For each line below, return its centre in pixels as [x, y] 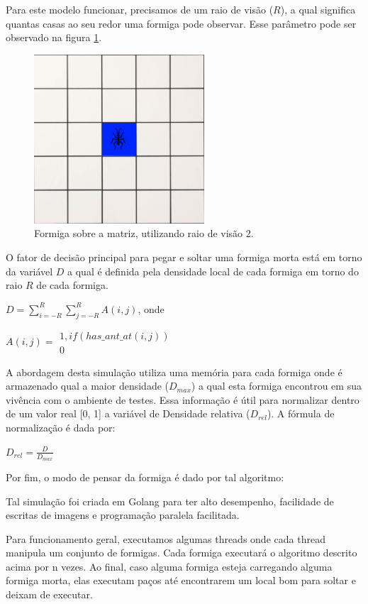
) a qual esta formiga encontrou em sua [276, 386]
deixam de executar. [49, 594]
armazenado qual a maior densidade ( [87, 386]
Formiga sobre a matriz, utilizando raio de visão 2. [144, 233]
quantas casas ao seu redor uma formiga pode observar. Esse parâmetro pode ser [181, 23]
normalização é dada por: [61, 428]
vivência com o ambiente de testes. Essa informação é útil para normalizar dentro [183, 399]
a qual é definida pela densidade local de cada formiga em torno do [213, 271]
